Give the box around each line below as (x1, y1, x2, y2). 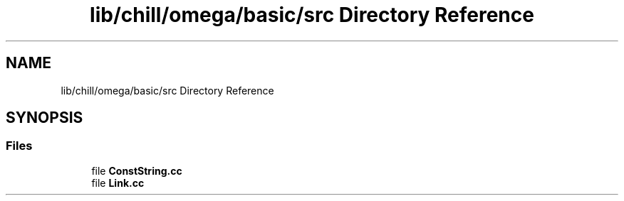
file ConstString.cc (91, 164, 182, 177)
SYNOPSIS (6, 109, 83, 127)
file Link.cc (91, 176, 145, 189)
